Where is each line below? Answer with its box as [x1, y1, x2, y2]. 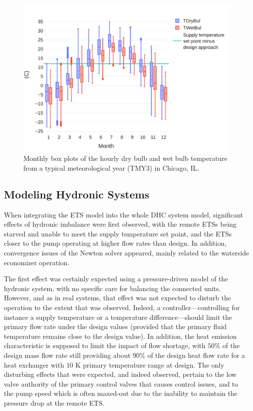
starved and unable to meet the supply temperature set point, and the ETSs [4, 228, 232, 238]
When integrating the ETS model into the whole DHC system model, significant [4, 209, 243, 219]
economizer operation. [4, 257, 70, 267]
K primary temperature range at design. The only [75, 359, 224, 370]
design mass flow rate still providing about [4, 350, 131, 360]
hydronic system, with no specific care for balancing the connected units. [4, 283, 221, 293]
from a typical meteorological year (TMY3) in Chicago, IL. [23, 162, 199, 173]
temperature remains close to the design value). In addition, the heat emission [4, 331, 237, 341]
